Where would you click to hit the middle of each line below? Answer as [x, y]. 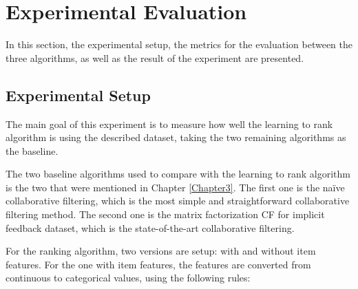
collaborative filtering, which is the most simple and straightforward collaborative [178, 201]
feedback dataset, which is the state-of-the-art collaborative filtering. [150, 227]
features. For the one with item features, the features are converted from [158, 264]
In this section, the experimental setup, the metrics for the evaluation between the [179, 44]
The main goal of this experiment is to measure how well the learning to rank [169, 124]
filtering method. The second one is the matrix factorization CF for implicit [165, 214]
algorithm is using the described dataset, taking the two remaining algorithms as [176, 137]
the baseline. [32, 150]
